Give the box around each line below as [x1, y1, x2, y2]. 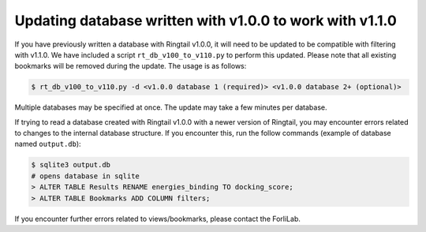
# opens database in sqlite [31, 171, 140, 181]
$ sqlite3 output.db [31, 160, 110, 170]
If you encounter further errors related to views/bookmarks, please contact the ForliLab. [14, 214, 301, 223]
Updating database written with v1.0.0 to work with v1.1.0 [14, 12, 398, 29]
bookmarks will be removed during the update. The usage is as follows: [14, 62, 247, 71]
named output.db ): [14, 139, 82, 149]
